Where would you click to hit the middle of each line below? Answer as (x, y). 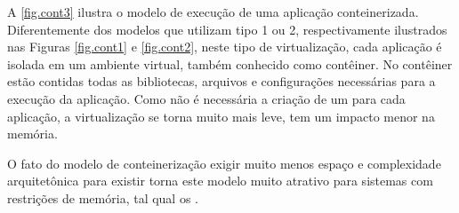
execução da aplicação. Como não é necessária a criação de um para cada (206, 98)
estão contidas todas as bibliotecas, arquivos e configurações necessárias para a (221, 81)
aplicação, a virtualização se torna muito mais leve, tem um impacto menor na (221, 116)
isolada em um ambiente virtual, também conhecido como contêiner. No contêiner (230, 63)
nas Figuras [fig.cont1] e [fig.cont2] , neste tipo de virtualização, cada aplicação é (225, 47)
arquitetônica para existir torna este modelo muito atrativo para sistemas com (220, 181)
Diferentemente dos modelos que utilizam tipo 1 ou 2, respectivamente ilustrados (227, 29)
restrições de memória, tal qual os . (103, 197)
